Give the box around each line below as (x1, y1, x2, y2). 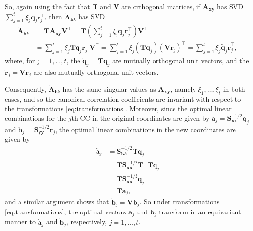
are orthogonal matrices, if (121, 1, 200, 11)
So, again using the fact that (5, 1, 90, 11)
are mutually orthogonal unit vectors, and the (112, 56, 249, 66)
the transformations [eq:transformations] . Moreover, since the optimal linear (5, 103, 232, 114)
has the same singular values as (62, 83, 156, 94)
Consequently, (5, 83, 46, 94)
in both (223, 83, 245, 94)
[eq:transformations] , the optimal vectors (5, 207, 126, 217)
